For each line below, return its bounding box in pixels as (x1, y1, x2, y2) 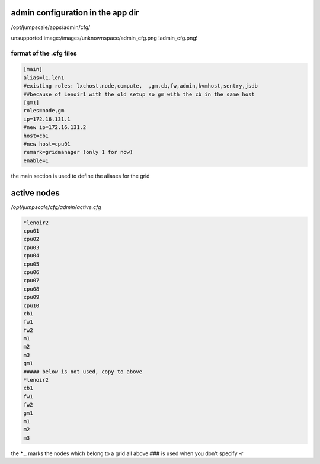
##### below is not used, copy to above (23, 368, 142, 375)
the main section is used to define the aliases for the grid (11, 172, 150, 179)
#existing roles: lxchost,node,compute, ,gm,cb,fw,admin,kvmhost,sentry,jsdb (23, 83, 258, 89)
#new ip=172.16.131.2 (23, 124, 87, 131)
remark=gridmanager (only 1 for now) (23, 149, 133, 156)
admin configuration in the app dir (11, 8, 139, 18)
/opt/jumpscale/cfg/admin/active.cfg (11, 203, 101, 210)
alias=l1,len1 (23, 74, 65, 81)
